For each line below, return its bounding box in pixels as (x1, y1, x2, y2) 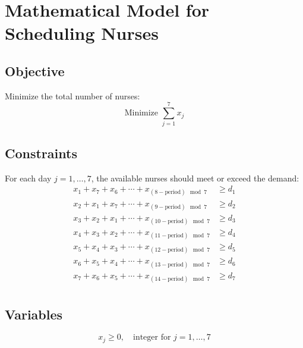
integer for (132, 333, 171, 342)
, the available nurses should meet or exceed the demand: (91, 171, 299, 184)
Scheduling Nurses (5, 21, 159, 45)
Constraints (5, 143, 77, 162)
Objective (5, 61, 65, 80)
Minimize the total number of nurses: (5, 89, 140, 102)
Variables (5, 305, 63, 324)
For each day (5, 171, 52, 184)
